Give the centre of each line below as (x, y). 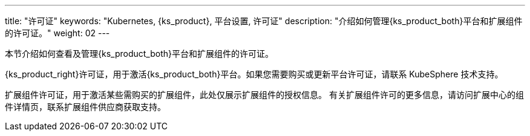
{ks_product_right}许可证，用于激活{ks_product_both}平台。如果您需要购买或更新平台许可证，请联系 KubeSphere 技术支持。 (254, 74)
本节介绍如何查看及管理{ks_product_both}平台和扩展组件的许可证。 (139, 53)
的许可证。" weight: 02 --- (57, 33)
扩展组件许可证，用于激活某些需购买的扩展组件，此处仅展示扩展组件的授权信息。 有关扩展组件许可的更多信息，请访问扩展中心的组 (264, 95)
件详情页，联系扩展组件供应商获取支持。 (85, 107)
